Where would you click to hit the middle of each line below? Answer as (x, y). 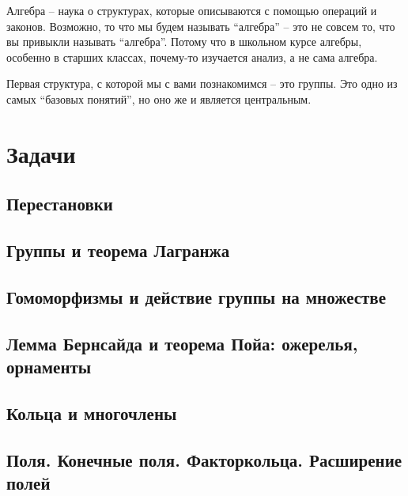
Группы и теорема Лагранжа (118, 250)
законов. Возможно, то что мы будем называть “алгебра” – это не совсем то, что (201, 26)
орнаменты (49, 367)
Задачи (41, 153)
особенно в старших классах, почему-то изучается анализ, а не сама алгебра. (192, 57)
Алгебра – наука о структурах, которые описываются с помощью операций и (192, 10)
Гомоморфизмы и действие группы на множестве (196, 296)
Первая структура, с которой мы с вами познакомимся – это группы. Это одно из (202, 83)
